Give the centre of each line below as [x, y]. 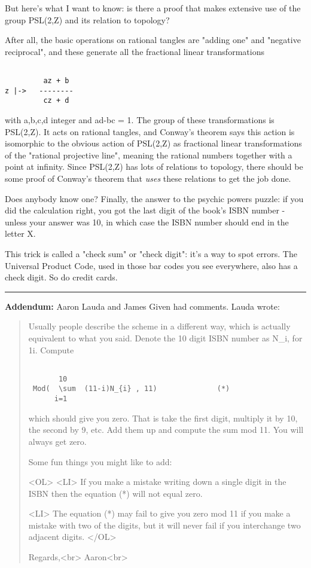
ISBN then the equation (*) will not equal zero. [115, 493]
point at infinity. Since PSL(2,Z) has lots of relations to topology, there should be [154, 167]
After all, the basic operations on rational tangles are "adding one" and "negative [153, 40]
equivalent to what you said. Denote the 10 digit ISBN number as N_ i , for [165, 338]
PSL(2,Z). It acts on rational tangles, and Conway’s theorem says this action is [150, 131]
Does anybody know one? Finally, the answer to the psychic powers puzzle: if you [154, 198]
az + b [56, 81]
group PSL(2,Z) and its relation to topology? [87, 19]
